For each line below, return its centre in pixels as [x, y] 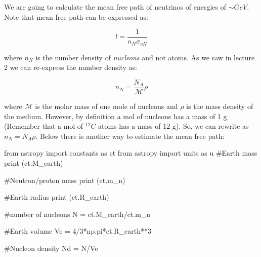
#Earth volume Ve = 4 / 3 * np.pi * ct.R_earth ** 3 [78, 231]
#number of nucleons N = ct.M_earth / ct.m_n [77, 214]
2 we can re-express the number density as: [71, 67]
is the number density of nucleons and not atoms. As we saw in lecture [145, 57]
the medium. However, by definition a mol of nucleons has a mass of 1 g [116, 116]
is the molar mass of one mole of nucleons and [106, 106]
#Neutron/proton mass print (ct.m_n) [65, 180]
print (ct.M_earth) [34, 162]
